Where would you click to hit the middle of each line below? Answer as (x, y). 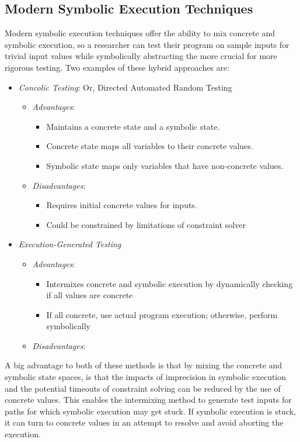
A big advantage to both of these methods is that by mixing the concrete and (144, 365)
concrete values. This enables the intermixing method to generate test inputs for (148, 400)
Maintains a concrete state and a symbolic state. (133, 126)
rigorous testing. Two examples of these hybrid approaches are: (117, 67)
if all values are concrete (90, 295)
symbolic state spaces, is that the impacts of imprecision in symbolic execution (146, 377)
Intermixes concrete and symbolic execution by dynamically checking (170, 283)
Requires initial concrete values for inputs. (122, 205)
